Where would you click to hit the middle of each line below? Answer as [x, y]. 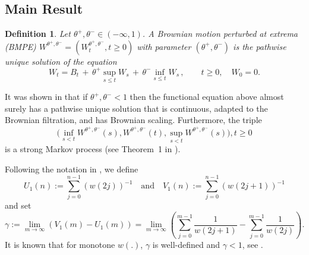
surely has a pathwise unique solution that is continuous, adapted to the [136, 108]
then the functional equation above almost [207, 97]
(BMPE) [21, 46]
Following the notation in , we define [72, 169]
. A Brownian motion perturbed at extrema [220, 34]
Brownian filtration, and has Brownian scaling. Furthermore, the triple [133, 120]
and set [18, 205]
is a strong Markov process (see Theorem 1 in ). [93, 149]
